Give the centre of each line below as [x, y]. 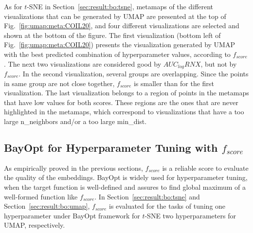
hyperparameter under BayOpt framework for [72, 215]
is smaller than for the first [174, 83]
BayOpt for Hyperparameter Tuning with [111, 147]
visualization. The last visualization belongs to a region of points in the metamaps [126, 93]
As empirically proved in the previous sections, [73, 168]
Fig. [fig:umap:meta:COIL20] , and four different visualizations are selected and [122, 26]
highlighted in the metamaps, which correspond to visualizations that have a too [124, 112]
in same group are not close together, [59, 83]
